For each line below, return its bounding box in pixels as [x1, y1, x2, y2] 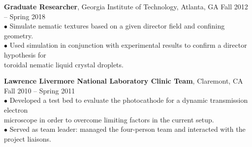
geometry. [4, 30, 33, 40]
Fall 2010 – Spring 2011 [4, 85, 75, 95]
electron [4, 104, 28, 115]
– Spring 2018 [4, 11, 46, 21]
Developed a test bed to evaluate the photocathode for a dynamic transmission [9, 95, 248, 105]
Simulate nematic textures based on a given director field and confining [9, 21, 225, 31]
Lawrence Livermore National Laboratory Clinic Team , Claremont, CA [4, 76, 243, 86]
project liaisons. [4, 133, 51, 144]
